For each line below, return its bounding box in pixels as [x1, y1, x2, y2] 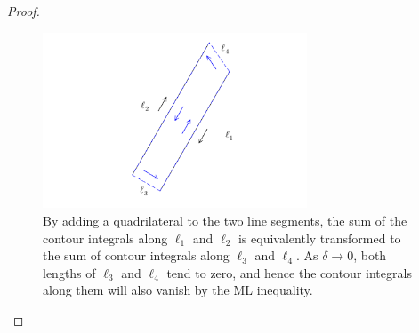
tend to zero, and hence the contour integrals [166, 263, 412, 281]
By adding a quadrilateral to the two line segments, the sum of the [43, 211, 407, 230]
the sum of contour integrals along [43, 246, 230, 265]
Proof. [7, 2, 40, 20]
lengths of [43, 263, 96, 281]
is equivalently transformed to [238, 228, 401, 247]
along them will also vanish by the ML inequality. [43, 281, 313, 299]
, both [353, 246, 387, 265]
